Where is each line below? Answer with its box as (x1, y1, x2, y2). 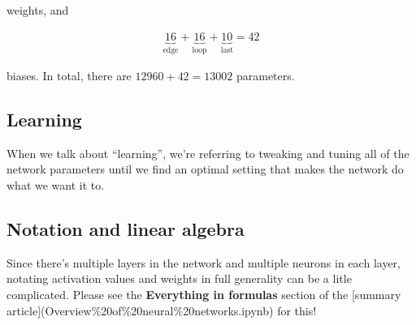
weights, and (6, 2, 69, 18)
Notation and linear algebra (6, 216, 245, 242)
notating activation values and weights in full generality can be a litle (6, 270, 352, 287)
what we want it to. (6, 177, 105, 194)
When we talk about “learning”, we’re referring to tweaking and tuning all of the (6, 144, 409, 161)
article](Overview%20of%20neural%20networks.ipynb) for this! (6, 301, 317, 319)
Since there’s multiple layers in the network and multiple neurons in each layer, (6, 254, 401, 271)
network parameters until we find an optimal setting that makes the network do (6, 160, 404, 177)
